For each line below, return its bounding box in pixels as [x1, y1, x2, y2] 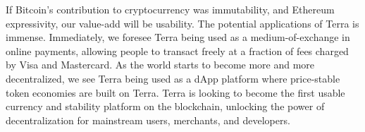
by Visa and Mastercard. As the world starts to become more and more [6, 57, 315, 72]
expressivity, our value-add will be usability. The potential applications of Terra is [6, 16, 359, 30]
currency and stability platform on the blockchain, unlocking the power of [6, 99, 325, 114]
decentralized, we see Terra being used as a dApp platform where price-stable [6, 71, 340, 85]
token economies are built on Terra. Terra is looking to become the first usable [6, 85, 345, 100]
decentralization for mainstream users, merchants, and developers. [6, 112, 290, 127]
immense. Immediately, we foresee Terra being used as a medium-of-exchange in [6, 30, 350, 44]
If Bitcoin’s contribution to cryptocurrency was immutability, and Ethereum [6, 2, 335, 16]
